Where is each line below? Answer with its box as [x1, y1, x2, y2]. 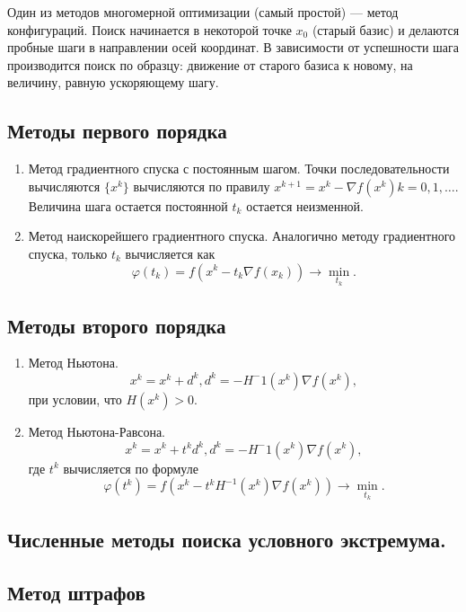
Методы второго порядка [7, 311, 226, 339]
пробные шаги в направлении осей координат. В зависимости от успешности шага [7, 38, 460, 57]
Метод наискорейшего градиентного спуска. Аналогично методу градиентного [28, 226, 456, 245]
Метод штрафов [7, 578, 145, 606]
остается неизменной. [246, 196, 365, 215]
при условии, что [28, 389, 122, 408]
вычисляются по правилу [133, 176, 270, 195]
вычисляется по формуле [63, 458, 198, 477]
